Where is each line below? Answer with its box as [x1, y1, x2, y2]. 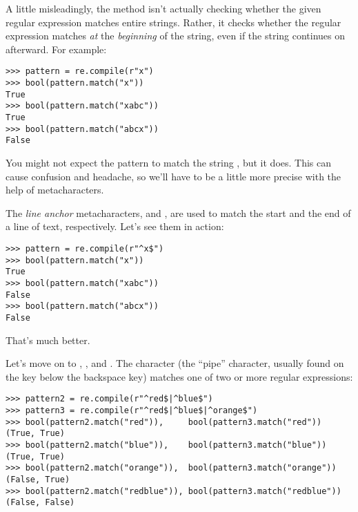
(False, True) [6, 474, 70, 484]
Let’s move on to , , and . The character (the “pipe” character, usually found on [6, 356, 344, 370]
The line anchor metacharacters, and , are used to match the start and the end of [6, 205, 351, 220]
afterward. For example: [6, 41, 107, 56]
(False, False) [6, 497, 75, 508]
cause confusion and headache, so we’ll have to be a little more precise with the [6, 169, 341, 183]
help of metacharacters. [6, 182, 104, 197]
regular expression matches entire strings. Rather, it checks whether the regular [6, 15, 341, 29]
